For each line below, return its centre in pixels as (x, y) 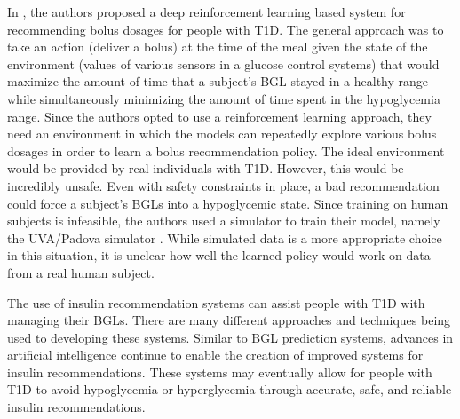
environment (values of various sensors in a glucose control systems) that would (223, 63)
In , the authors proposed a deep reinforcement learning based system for (206, 12)
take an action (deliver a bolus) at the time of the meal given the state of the (218, 47)
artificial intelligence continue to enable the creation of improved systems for (215, 355)
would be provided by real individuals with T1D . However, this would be (206, 168)
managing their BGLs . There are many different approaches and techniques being (229, 320)
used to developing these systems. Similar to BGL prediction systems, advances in (230, 337)
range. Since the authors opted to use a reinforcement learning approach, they (219, 116)
